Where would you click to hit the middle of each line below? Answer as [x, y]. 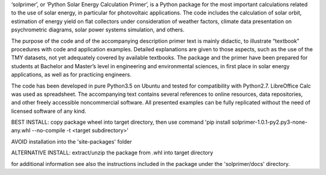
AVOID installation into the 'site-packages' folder [72, 141]
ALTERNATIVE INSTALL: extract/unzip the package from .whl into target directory [112, 153]
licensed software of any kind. [49, 111]
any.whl [21, 130]
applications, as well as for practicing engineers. [72, 75]
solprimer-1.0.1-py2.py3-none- [270, 122]
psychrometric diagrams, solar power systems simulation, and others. [98, 30]
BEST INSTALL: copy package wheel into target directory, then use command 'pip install [121, 122]
